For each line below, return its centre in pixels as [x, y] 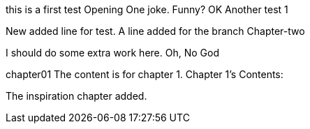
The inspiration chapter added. [76, 96]
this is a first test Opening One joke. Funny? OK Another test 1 [147, 9]
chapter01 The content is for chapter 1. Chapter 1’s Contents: [145, 74]
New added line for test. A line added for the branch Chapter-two [155, 31]
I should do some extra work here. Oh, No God [112, 53]
